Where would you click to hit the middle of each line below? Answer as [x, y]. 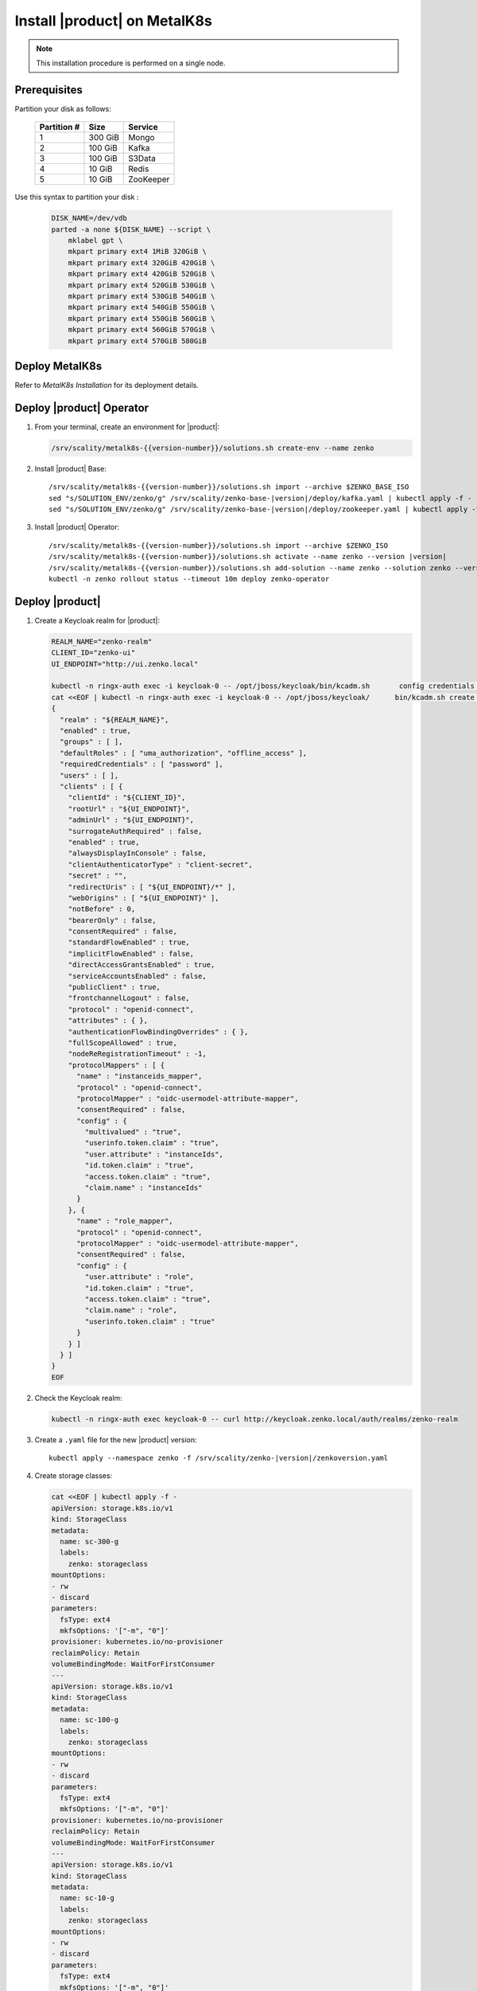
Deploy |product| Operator [82, 407]
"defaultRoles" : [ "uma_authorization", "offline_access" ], [184, 753]
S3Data [142, 158]
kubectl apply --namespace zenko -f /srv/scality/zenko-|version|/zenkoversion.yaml [219, 1458]
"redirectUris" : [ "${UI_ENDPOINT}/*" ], [152, 887]
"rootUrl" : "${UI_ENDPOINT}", [129, 809]
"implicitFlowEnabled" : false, [131, 953]
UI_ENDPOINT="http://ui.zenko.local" [125, 664]
